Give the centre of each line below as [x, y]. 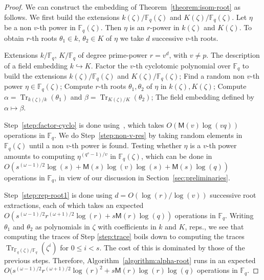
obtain [14, 38]
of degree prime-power [113, 55]
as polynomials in [63, 226]
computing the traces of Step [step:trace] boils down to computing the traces [124, 236]
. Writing [239, 215]
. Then [111, 27]
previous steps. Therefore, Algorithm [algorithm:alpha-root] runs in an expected [130, 260]
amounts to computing [40, 156]
